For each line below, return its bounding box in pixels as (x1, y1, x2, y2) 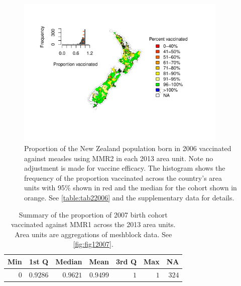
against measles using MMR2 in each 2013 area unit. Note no (24, 153, 213, 163)
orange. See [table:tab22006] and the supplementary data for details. (24, 192, 234, 202)
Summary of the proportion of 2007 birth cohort (19, 209, 168, 220)
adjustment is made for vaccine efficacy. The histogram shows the (24, 163, 225, 173)
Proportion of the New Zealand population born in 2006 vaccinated (24, 143, 231, 153)
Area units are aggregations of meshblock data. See (15, 229, 172, 239)
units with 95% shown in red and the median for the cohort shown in (24, 182, 237, 193)
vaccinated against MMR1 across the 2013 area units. (11, 219, 176, 230)
